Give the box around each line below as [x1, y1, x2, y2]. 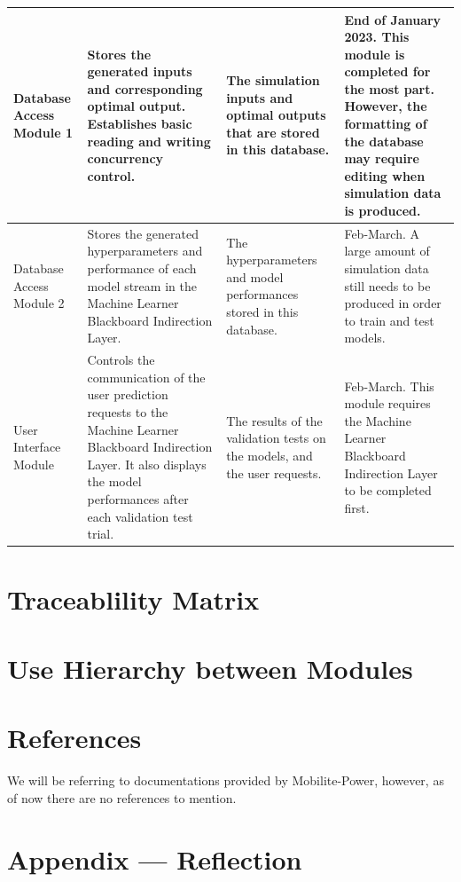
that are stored [226, 122, 320, 141]
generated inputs [87, 62, 192, 81]
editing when [344, 166, 426, 185]
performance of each [87, 259, 197, 278]
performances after [87, 490, 189, 508]
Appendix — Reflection [7, 840, 302, 877]
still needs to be [344, 276, 431, 295]
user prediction [87, 385, 168, 404]
